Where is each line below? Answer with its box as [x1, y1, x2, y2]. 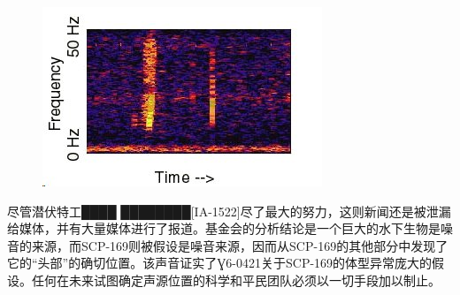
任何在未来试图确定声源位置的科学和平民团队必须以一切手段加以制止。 [31, 270, 441, 289]
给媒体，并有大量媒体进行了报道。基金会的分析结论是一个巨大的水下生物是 [7, 219, 441, 238]
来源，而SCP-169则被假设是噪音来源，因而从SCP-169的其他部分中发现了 [31, 236, 448, 254]
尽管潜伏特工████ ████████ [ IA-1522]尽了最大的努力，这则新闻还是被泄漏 [7, 201, 451, 220]
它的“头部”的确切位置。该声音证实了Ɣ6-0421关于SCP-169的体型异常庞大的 [7, 253, 433, 272]
